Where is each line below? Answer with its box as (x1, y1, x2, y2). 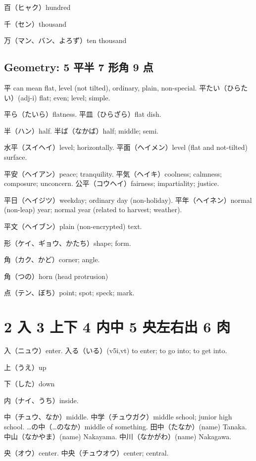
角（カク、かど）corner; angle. (4, 254, 100, 265)
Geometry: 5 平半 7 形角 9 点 (4, 59, 154, 75)
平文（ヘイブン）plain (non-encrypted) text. (4, 221, 142, 231)
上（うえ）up (4, 362, 47, 372)
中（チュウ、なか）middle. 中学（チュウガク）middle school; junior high (4, 412, 232, 422)
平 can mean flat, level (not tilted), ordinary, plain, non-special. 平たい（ (4, 82, 227, 92)
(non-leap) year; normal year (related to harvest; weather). (4, 204, 182, 215)
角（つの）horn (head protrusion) (4, 271, 108, 281)
